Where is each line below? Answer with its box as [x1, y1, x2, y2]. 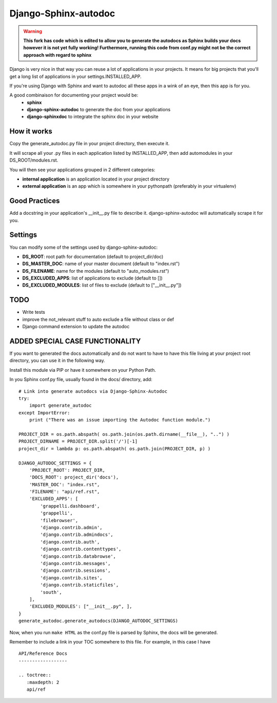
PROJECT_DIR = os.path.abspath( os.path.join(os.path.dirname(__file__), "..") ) [18, 431, 230, 437]
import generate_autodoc [29, 403, 92, 409]
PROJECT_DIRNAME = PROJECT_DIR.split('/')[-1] [18, 438, 138, 445]
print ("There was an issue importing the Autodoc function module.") [29, 417, 211, 423]
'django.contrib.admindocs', [40, 532, 114, 538]
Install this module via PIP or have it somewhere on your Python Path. [9, 367, 156, 373]
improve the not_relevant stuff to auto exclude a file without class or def [22, 316, 174, 323]
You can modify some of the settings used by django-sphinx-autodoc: [9, 244, 158, 250]
